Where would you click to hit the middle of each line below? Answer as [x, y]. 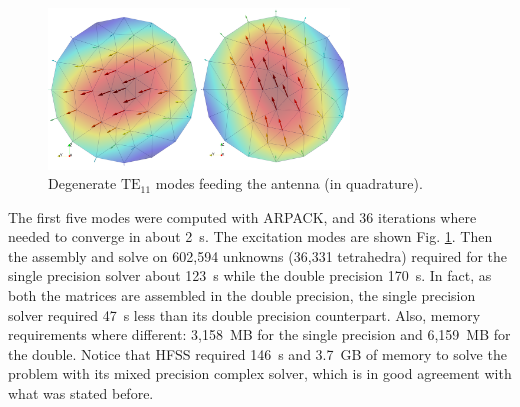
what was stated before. [81, 393]
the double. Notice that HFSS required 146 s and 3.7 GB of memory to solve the [257, 353]
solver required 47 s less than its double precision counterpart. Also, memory [244, 314]
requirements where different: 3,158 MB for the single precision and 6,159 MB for [259, 334]
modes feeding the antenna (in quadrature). [289, 183]
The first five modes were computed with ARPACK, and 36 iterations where [242, 216]
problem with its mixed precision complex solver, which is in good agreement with [260, 373]
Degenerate [82, 183]
